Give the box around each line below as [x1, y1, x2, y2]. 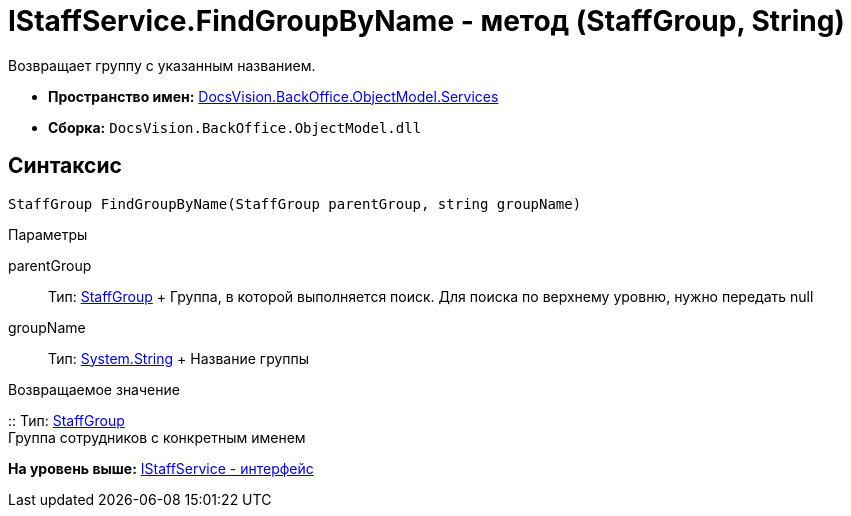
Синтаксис [8, 153, 122, 179]
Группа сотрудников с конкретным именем [8, 428, 306, 446]
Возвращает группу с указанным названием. [8, 56, 316, 74]
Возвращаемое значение [8, 380, 180, 398]
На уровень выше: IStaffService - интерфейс [8, 459, 314, 477]
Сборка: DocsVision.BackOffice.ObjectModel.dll [48, 118, 422, 136]
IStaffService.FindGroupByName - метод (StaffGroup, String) [8, 4, 845, 38]
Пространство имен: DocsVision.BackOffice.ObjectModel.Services [48, 87, 499, 105]
